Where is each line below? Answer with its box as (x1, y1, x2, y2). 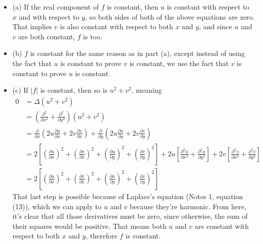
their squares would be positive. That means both (12, 220, 167, 231)
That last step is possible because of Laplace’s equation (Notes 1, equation (12, 191, 243, 201)
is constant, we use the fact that (129, 57, 229, 68)
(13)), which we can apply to (12, 201, 101, 211)
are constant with (194, 220, 249, 231)
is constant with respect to (167, 2, 249, 12)
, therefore (85, 230, 118, 241)
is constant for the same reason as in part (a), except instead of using (30, 48, 245, 58)
